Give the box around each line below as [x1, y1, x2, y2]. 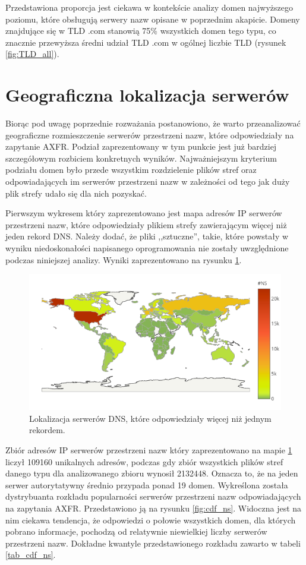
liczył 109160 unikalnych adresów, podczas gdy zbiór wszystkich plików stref [5, 455, 283, 468]
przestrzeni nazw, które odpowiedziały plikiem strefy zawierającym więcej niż [5, 218, 287, 231]
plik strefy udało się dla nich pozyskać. [5, 187, 147, 199]
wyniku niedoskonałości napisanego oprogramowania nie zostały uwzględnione [5, 242, 289, 254]
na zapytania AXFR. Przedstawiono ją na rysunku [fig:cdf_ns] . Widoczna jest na [5, 501, 302, 514]
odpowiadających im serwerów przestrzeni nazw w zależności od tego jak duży [5, 175, 290, 188]
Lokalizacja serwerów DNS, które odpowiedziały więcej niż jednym [29, 412, 272, 424]
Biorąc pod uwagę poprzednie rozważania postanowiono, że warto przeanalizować [5, 117, 301, 130]
